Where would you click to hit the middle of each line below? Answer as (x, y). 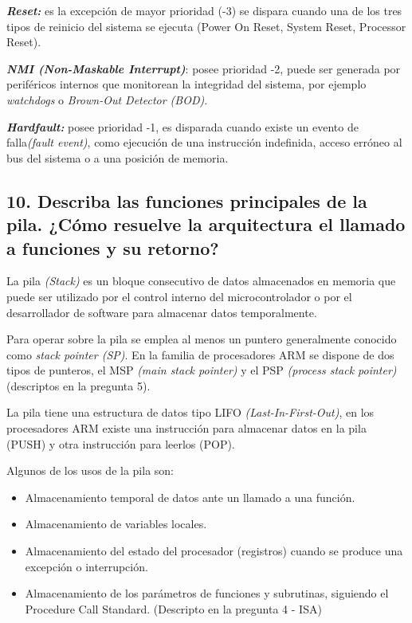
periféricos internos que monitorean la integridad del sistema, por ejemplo (186, 84)
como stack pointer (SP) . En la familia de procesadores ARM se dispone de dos (200, 354)
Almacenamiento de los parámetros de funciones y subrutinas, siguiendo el (207, 593)
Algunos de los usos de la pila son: (90, 470)
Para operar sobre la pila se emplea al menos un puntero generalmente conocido (202, 339)
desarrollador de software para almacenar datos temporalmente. (162, 312)
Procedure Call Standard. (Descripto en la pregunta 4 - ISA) (173, 608)
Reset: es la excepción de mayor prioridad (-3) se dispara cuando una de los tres (204, 10)
